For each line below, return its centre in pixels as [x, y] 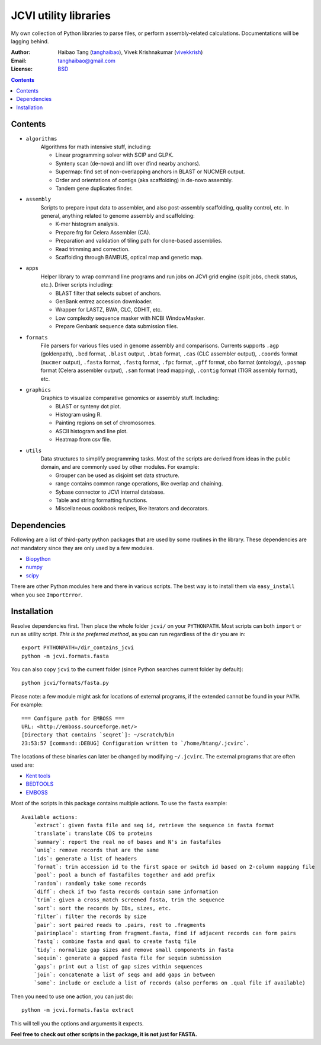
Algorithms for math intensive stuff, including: [96, 147]
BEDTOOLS [40, 784]
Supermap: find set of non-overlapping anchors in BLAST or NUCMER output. [150, 171]
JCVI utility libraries [61, 15]
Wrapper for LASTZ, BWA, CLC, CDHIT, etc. [109, 310]
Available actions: [50, 817]
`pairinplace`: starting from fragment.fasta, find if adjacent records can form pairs [165, 933]
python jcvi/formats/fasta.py [65, 683]
